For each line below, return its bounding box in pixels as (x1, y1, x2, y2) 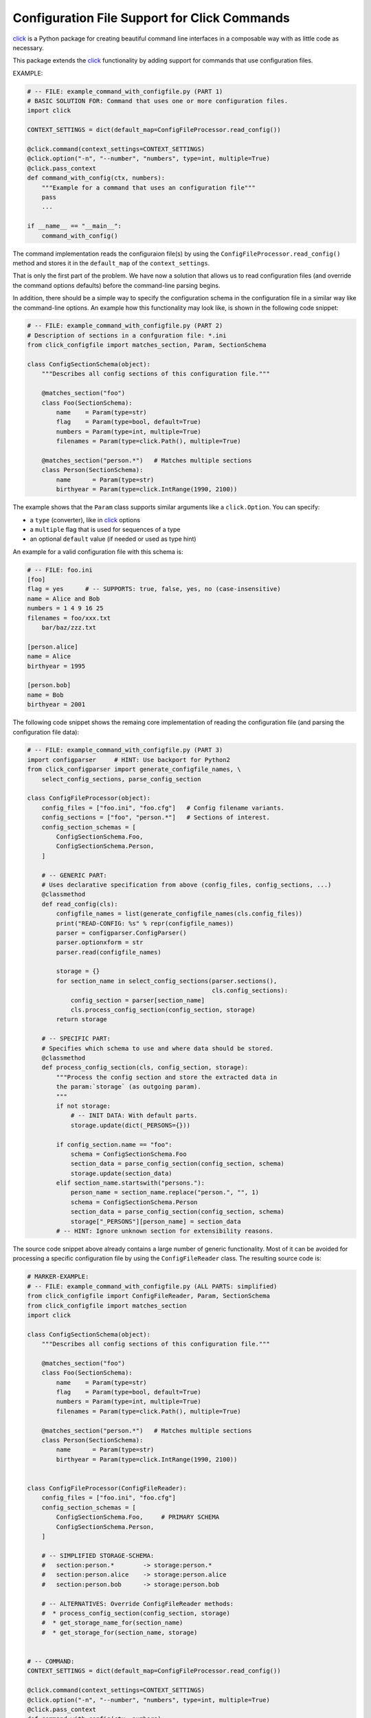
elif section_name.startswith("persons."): (56, 1179, 205, 1187)
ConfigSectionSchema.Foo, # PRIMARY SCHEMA (56, 1513, 220, 1521)
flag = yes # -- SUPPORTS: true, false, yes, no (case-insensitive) (27, 585, 281, 593)
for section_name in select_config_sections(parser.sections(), (56, 977, 278, 985)
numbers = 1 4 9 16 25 (27, 605, 104, 612)
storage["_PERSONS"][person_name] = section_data (70, 1217, 241, 1225)
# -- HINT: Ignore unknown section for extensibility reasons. (56, 1227, 274, 1235)
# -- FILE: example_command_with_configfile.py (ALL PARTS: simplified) (27, 1282, 278, 1290)
